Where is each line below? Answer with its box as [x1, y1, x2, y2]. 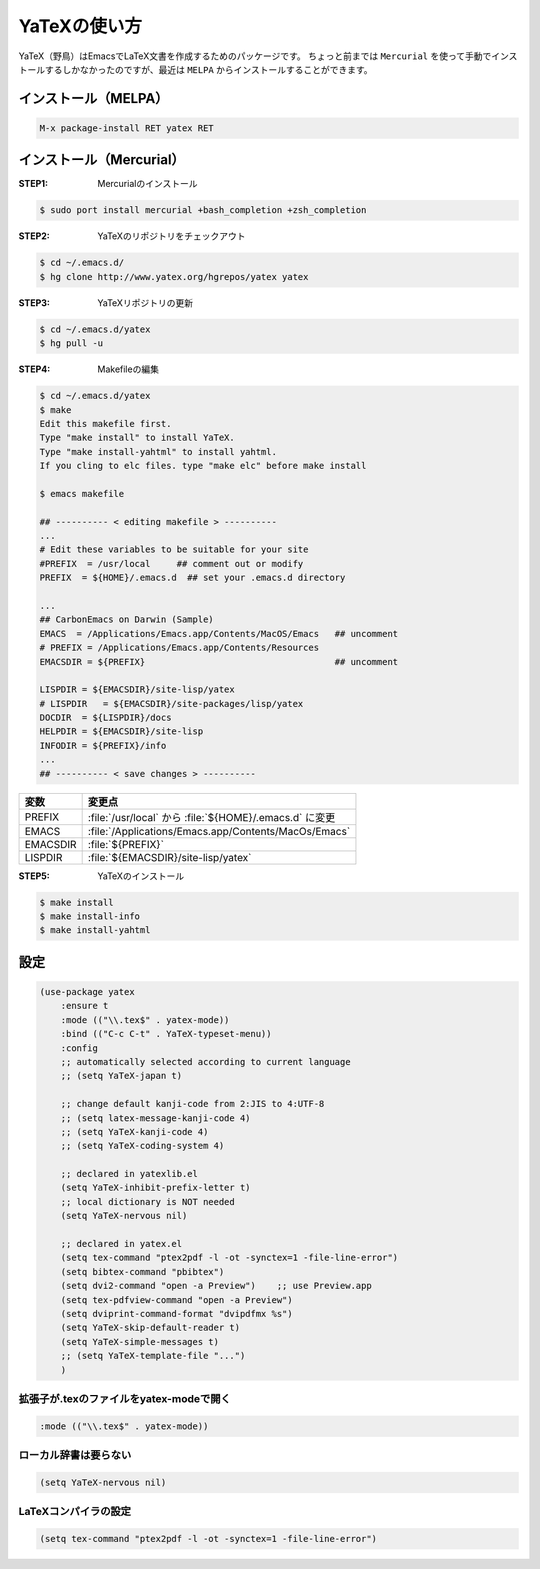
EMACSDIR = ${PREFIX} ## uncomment [39, 656, 399, 667]
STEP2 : [18, 230, 50, 242]
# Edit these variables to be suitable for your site [39, 544, 309, 555]
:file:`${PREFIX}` [87, 837, 165, 851]
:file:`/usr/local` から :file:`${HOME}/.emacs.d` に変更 [87, 810, 336, 824]
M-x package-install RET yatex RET [39, 122, 214, 134]
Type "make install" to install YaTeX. [39, 432, 235, 444]
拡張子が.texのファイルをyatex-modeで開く [18, 1391, 232, 1405]
